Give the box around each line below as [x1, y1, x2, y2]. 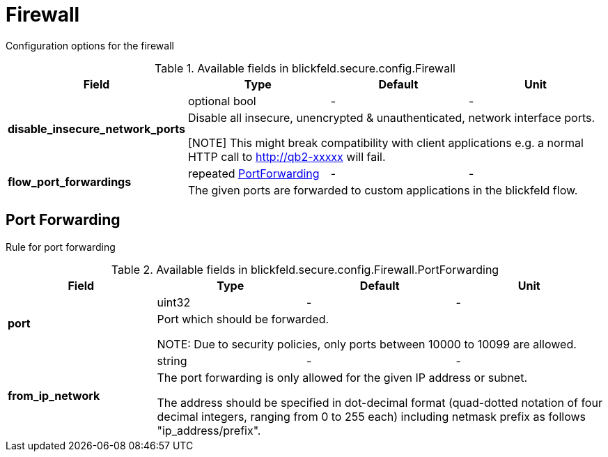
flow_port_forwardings [8, 174, 132, 189]
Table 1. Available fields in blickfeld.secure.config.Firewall [155, 61, 455, 75]
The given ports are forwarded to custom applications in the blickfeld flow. [187, 183, 578, 197]
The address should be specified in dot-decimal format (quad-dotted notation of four [157, 395, 602, 410]
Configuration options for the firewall [6, 39, 174, 52]
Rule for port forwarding [6, 240, 116, 253]
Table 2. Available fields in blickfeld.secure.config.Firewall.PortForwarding [111, 262, 499, 277]
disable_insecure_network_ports [8, 121, 185, 136]
